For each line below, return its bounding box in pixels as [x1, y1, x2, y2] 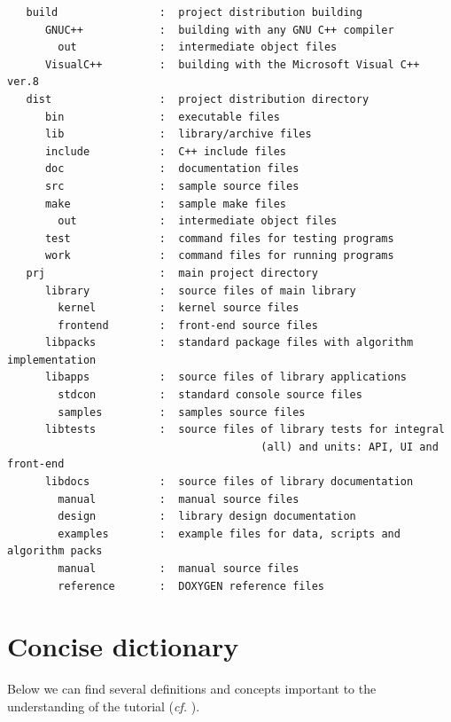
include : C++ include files [44, 145, 286, 158]
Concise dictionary [7, 628, 239, 664]
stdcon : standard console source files [58, 388, 362, 402]
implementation [7, 353, 97, 366]
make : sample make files [44, 197, 286, 210]
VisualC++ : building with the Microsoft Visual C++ [44, 58, 420, 71]
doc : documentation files [44, 162, 299, 176]
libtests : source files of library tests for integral [44, 423, 445, 436]
